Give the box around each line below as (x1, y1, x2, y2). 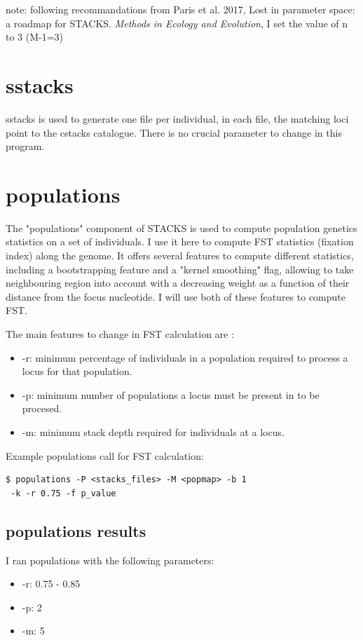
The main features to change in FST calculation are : (6, 326, 234, 341)
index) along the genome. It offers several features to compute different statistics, (6, 248, 354, 262)
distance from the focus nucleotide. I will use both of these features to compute (6, 289, 345, 304)
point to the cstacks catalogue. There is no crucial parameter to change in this (6, 125, 342, 139)
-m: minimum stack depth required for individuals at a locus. (22, 424, 285, 439)
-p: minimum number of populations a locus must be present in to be (22, 387, 320, 402)
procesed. (22, 401, 62, 416)
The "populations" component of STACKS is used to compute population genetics (6, 220, 357, 235)
